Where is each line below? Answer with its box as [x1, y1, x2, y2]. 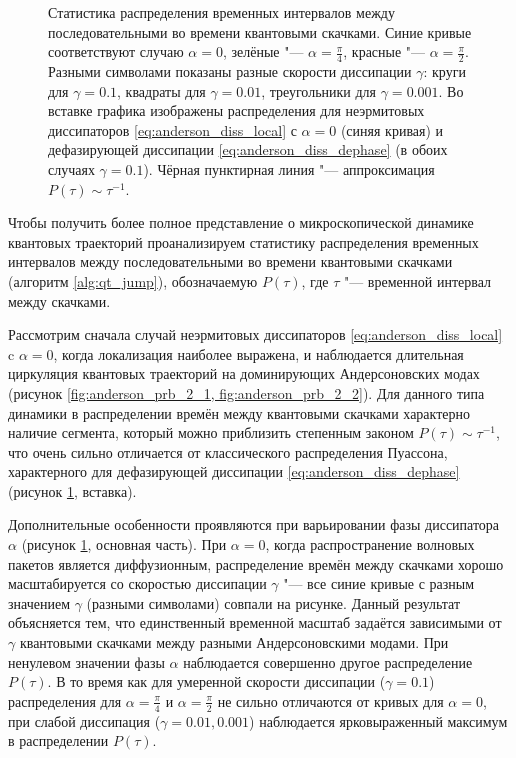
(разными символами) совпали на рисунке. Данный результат [86, 592, 461, 613]
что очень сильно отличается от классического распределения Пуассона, [8, 441, 448, 462]
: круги [423, 61, 466, 82]
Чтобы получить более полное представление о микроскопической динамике [8, 212, 474, 233]
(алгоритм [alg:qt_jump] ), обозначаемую [8, 270, 258, 291]
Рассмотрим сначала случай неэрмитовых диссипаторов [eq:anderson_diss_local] [8, 324, 503, 345]
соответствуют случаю [48, 41, 184, 62]
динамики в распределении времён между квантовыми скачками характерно [8, 402, 471, 423]
